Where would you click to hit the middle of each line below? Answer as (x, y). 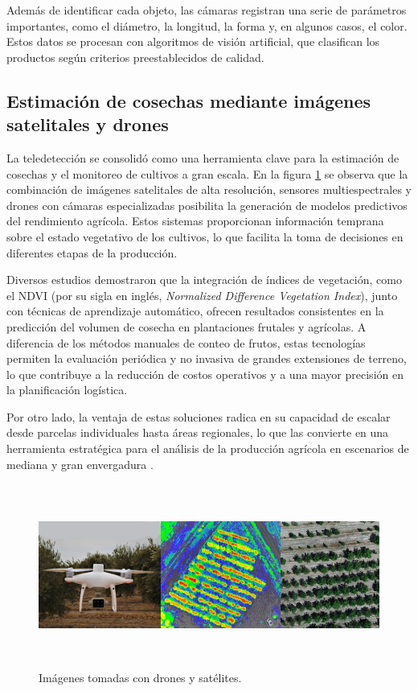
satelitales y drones (88, 124)
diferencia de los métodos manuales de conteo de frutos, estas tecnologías (186, 342)
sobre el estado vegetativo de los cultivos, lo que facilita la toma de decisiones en (205, 236)
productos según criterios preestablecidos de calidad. (135, 57)
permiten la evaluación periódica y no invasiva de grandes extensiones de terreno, (207, 358)
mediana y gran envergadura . (80, 464)
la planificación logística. (67, 390)
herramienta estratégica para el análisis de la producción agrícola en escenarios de (208, 448)
